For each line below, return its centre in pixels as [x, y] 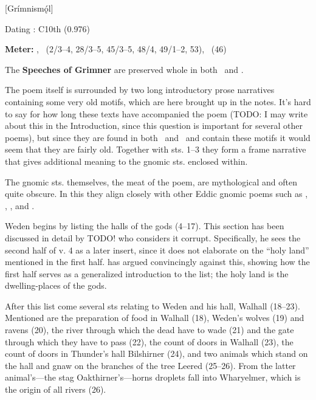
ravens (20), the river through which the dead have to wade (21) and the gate [149, 330]
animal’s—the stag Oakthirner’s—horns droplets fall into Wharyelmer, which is [153, 377]
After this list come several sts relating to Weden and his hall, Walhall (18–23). [153, 305]
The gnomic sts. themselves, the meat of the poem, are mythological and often [151, 181]
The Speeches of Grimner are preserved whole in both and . [124, 69]
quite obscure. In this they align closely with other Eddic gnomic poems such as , [156, 194]
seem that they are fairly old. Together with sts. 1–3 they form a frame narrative [156, 149]
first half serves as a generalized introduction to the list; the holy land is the [147, 273]
